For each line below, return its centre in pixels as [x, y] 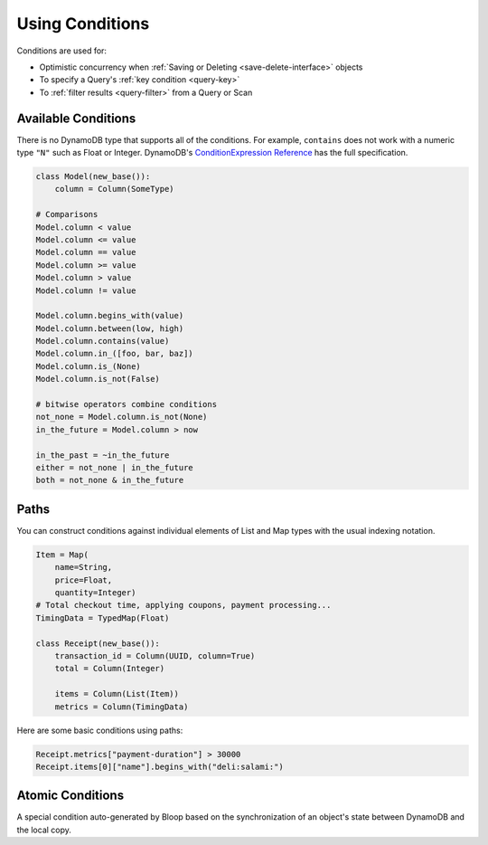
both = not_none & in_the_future [110, 480]
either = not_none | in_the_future [114, 467]
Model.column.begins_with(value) [110, 316]
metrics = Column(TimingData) [122, 707]
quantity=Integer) [95, 593]
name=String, [84, 567]
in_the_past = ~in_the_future [103, 455]
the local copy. [44, 830]
